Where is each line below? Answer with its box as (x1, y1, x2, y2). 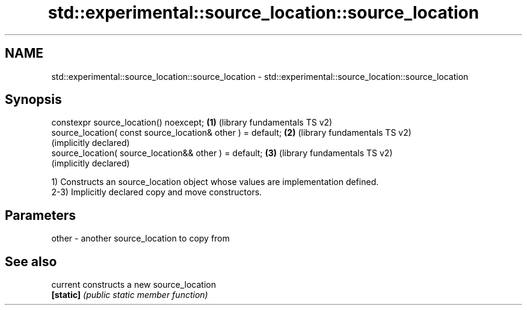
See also (5, 254, 57, 269)
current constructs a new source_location (51, 279, 217, 290)
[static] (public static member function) (51, 290, 208, 300)
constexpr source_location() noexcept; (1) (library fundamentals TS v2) (51, 117, 333, 128)
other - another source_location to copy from (51, 233, 230, 244)
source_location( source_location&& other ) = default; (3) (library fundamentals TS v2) (51, 148, 393, 159)
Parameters (5, 207, 76, 223)
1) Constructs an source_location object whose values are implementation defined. (51, 177, 379, 187)
